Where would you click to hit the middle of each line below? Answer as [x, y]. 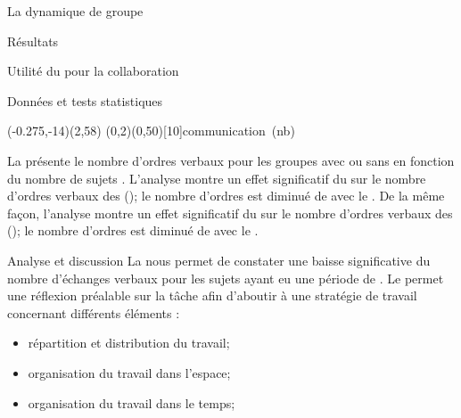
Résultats [33, 41]
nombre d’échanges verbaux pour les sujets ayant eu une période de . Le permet [226, 278]
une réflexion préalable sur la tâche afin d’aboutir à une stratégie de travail [212, 295]
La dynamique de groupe [75, 11]
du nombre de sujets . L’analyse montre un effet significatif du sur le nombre [217, 178]
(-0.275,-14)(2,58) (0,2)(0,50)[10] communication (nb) [151, 131]
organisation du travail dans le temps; [132, 402]
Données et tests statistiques [85, 100]
